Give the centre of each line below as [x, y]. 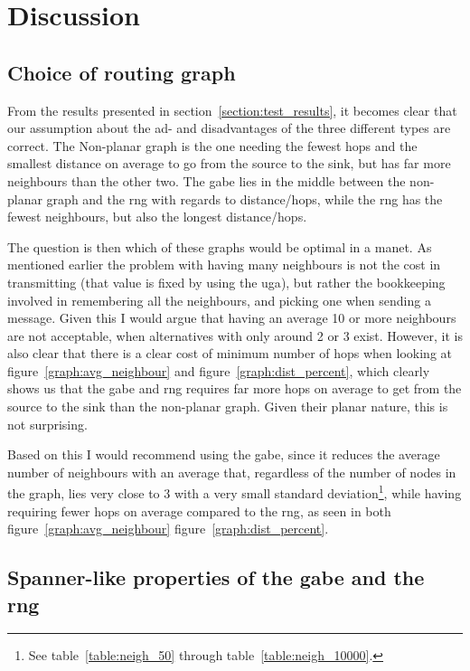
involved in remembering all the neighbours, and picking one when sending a [219, 300]
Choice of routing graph [122, 72]
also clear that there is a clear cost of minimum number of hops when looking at [230, 353]
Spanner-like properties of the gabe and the [216, 577]
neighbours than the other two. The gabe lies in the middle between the [207, 180]
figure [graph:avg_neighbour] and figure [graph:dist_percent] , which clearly [219, 370]
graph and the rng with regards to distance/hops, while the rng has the [244, 198]
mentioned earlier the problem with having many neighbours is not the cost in [224, 265]
